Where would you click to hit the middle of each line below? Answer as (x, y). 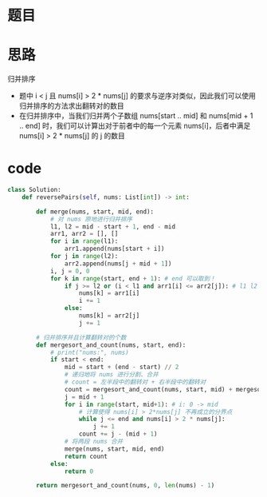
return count (86, 456)
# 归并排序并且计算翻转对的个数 (81, 337)
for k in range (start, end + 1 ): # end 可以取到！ (133, 278)
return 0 (79, 471)
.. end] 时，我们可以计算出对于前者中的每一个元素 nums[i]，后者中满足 (135, 126)
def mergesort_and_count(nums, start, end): (111, 345)
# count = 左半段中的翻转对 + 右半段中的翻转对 (135, 382)
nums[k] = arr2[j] (109, 316)
